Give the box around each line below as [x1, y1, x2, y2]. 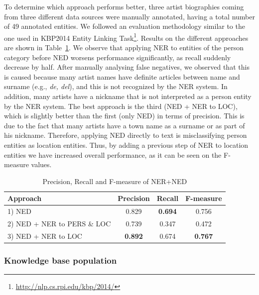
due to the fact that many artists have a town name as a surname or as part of [4, 120, 245, 130]
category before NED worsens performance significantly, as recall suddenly [4, 52, 231, 62]
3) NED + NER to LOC [7, 230, 82, 241]
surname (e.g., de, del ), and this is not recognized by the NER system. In [4, 81, 228, 92]
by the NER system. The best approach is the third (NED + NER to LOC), [4, 100, 238, 111]
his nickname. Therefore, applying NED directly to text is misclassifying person [4, 130, 247, 140]
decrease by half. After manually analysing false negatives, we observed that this [4, 62, 250, 72]
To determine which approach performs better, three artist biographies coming [4, 1, 244, 11]
